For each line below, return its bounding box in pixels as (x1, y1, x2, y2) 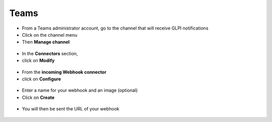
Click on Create (22, 94, 55, 100)
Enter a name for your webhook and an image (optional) (22, 87, 138, 93)
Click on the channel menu (22, 32, 78, 38)
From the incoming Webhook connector (22, 69, 107, 75)
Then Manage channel (22, 39, 70, 45)
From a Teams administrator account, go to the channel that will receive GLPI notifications (22, 25, 209, 31)
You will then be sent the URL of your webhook (22, 106, 119, 112)
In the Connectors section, (22, 50, 78, 56)
